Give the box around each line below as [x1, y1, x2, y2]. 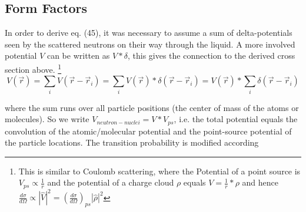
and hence [242, 176, 279, 189]
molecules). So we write [5, 113, 89, 125]
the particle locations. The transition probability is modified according [5, 136, 259, 149]
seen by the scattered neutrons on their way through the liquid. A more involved [5, 38, 295, 50]
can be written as [46, 49, 110, 62]
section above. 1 [5, 61, 62, 75]
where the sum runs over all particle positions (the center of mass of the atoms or [5, 101, 299, 113]
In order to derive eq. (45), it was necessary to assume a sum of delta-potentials [5, 26, 292, 39]
